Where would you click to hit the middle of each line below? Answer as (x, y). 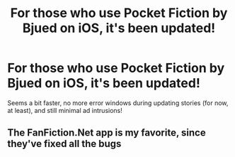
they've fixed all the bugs (64, 144)
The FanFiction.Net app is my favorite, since (107, 133)
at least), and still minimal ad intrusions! (65, 110)
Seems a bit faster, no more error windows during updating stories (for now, (118, 103)
